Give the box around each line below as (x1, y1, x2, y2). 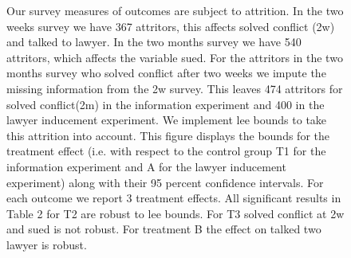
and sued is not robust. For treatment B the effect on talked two (6, 221, 321, 237)
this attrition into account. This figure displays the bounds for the (6, 127, 329, 143)
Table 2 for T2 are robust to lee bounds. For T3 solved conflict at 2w (6, 205, 345, 221)
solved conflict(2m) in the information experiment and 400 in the (6, 96, 325, 112)
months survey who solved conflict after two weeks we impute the (6, 64, 326, 81)
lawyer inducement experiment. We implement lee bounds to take (6, 111, 327, 128)
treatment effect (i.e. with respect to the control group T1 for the (6, 143, 326, 159)
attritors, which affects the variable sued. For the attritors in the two (6, 49, 343, 65)
